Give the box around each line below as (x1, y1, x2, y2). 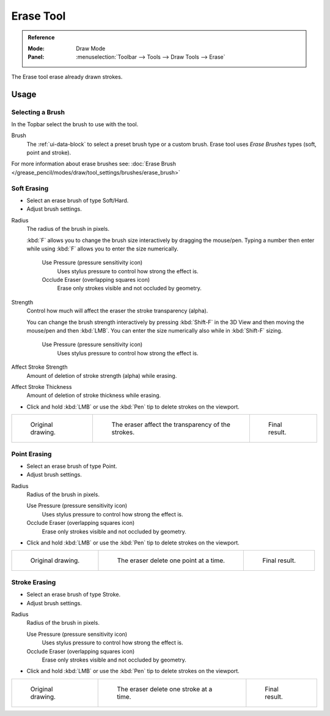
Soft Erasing (11, 184, 49, 192)
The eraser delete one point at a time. (117, 556, 226, 565)
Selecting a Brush (11, 108, 65, 116)
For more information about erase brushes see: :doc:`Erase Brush (11, 160, 177, 168)
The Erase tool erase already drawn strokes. (11, 73, 123, 80)
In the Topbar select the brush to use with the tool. (11, 120, 139, 128)
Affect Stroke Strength (11, 363, 68, 371)
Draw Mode (76, 45, 106, 52)
